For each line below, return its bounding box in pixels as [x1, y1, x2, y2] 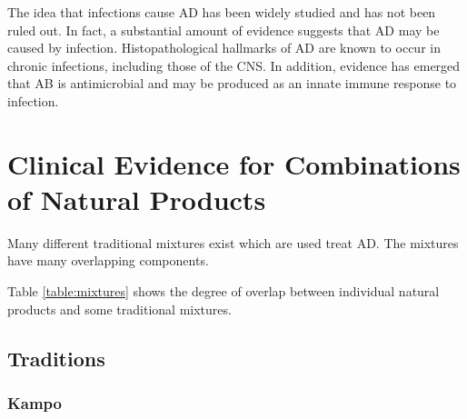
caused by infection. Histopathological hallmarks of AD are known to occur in [7, 38, 441, 57]
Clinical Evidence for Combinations [7, 145, 461, 182]
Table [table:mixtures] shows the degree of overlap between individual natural [7, 282, 440, 301]
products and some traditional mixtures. [7, 299, 232, 318]
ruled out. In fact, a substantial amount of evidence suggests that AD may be [7, 20, 440, 39]
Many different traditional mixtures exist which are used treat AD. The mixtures [7, 233, 459, 252]
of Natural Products [7, 180, 266, 217]
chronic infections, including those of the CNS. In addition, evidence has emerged [7, 55, 461, 75]
